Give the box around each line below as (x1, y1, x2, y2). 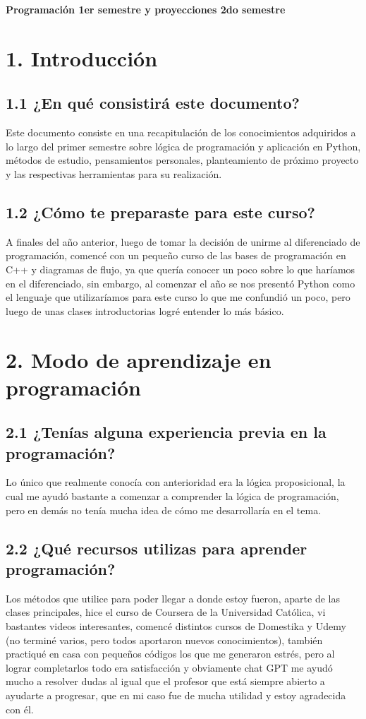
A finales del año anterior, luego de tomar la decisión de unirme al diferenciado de (6, 234, 360, 249)
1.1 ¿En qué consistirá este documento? (6, 92, 300, 114)
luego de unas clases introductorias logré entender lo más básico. (6, 303, 284, 318)
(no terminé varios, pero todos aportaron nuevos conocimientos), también (6, 632, 323, 647)
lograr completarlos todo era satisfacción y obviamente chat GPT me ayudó (6, 660, 333, 675)
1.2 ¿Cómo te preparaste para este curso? (6, 201, 315, 222)
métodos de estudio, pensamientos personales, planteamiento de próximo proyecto (6, 153, 359, 167)
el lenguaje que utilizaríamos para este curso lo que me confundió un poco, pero (6, 290, 350, 304)
